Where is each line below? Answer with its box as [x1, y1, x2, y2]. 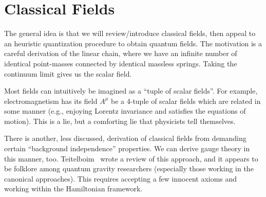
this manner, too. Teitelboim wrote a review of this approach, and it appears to [4, 153, 258, 164]
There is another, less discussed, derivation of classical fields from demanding [4, 133, 246, 144]
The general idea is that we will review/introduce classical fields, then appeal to [4, 28, 256, 39]
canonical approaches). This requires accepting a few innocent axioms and [4, 173, 237, 184]
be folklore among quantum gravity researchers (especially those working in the [4, 163, 254, 174]
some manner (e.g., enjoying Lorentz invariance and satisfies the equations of [4, 105, 246, 116]
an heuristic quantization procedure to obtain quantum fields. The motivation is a [4, 38, 262, 48]
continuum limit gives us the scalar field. [4, 68, 132, 79]
